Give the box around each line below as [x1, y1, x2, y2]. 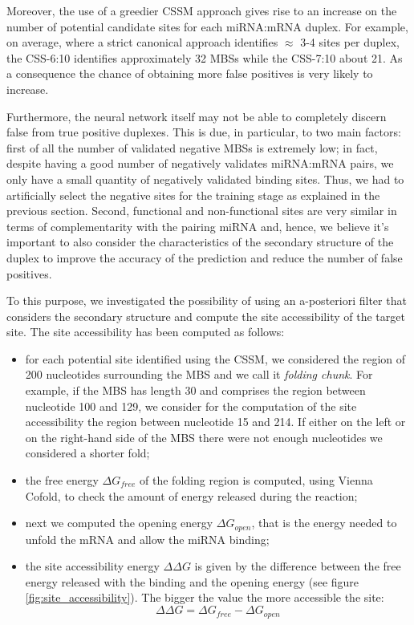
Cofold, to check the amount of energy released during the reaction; [25, 487, 358, 504]
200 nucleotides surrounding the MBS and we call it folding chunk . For [25, 366, 373, 383]
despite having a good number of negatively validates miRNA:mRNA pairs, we [6, 155, 394, 172]
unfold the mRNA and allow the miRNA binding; [25, 530, 270, 547]
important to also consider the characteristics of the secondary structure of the [6, 233, 394, 250]
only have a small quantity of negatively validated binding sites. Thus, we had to [6, 170, 404, 187]
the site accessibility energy [25, 558, 160, 574]
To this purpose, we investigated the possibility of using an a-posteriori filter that [6, 292, 407, 309]
